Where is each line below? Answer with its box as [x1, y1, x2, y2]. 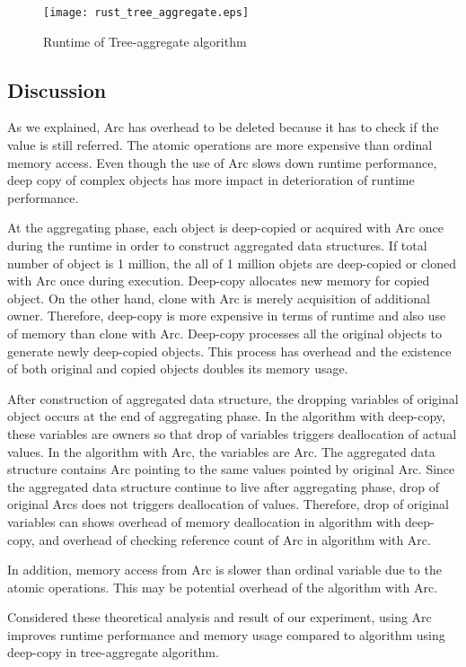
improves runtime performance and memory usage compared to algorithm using [7, 625, 445, 644]
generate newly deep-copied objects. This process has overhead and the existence [7, 341, 452, 360]
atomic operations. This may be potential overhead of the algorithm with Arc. [7, 577, 438, 596]
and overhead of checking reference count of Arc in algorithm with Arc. [39, 530, 431, 549]
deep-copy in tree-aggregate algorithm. [7, 643, 219, 662]
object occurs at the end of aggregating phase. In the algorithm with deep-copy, [7, 407, 445, 426]
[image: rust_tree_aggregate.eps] [43, 6, 250, 19]
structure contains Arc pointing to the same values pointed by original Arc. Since [7, 460, 455, 478]
